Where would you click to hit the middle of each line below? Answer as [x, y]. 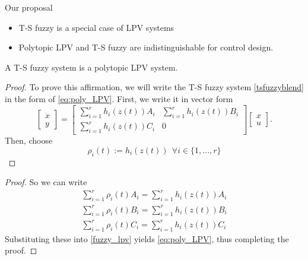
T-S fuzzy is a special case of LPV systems [96, 27]
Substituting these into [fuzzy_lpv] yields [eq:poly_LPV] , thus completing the [147, 238]
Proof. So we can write [46, 182]
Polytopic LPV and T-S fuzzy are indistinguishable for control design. [146, 47]
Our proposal [29, 7]
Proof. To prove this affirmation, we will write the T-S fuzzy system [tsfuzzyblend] [154, 87]
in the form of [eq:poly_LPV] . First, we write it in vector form [119, 98]
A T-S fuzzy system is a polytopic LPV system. [91, 67]
